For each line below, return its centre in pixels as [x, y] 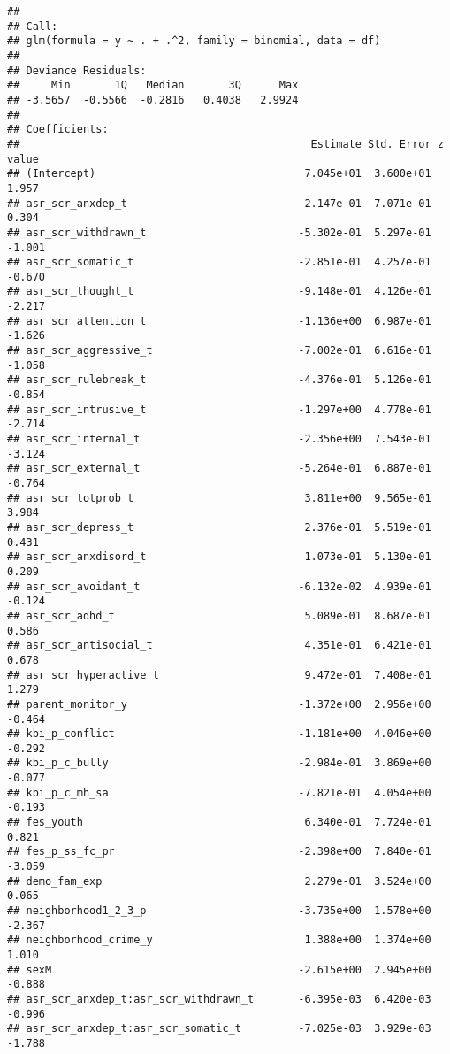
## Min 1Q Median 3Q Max [153, 85]
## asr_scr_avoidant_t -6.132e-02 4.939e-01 [219, 586]
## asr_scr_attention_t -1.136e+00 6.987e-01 [219, 321]
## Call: [33, 26]
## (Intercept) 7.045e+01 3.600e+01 [219, 174]
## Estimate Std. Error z [225, 144]
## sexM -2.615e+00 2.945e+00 [219, 969]
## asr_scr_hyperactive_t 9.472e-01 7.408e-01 [219, 675]
